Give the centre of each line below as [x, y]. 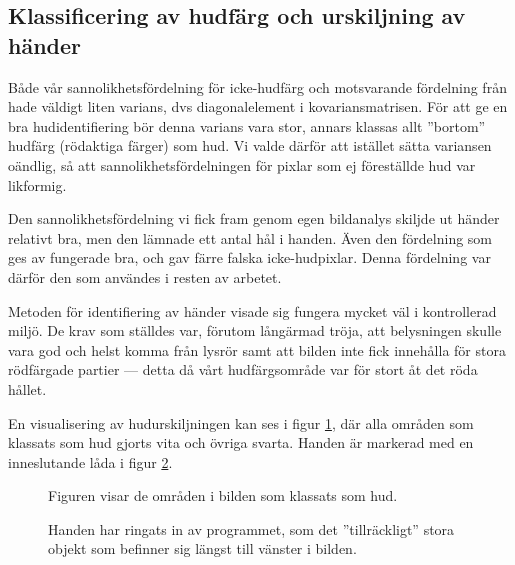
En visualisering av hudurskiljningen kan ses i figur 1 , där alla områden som [241, 422]
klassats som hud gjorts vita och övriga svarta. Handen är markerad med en [241, 442]
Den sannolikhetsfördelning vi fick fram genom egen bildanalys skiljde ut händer [254, 218]
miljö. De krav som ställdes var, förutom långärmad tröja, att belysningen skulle [255, 330]
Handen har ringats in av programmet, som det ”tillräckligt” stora [251, 528]
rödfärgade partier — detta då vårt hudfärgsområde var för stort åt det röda [243, 369]
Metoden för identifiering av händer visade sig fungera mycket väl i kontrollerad [252, 310]
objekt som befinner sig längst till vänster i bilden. [202, 548]
